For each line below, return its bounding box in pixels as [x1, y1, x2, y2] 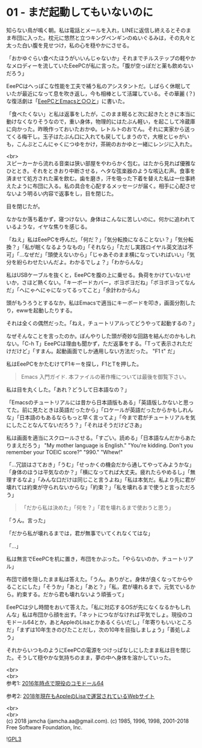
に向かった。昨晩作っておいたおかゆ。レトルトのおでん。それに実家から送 [6, 125, 191, 133]
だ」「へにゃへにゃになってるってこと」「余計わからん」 [6, 286, 143, 293]
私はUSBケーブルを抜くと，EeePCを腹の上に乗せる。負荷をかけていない [6, 271, 186, 278]
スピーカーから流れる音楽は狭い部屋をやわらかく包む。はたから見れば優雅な [6, 159, 196, 166]
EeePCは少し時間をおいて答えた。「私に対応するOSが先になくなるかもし [6, 603, 186, 610]
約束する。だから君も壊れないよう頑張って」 [16, 591, 127, 598]
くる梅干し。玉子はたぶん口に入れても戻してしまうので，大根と [11, 133, 168, 140]
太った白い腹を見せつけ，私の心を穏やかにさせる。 [6, 42, 133, 49]
